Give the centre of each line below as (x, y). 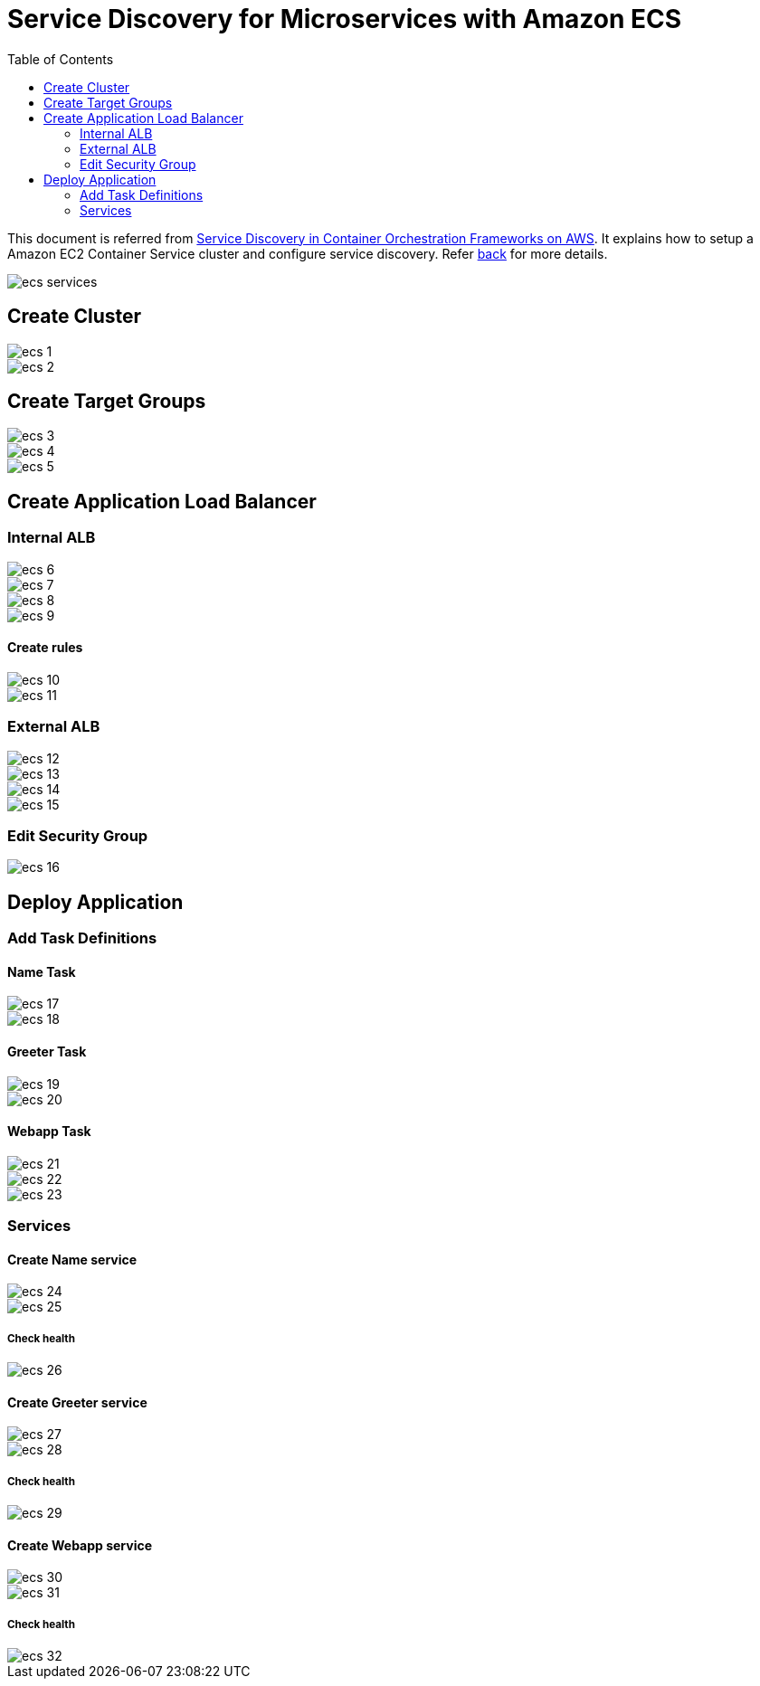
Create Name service (72, 1259)
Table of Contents (61, 59)
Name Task (42, 971)
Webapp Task (49, 1132)
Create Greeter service (77, 1402)
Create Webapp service (80, 1545)
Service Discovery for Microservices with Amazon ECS (345, 19)
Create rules (45, 648)
